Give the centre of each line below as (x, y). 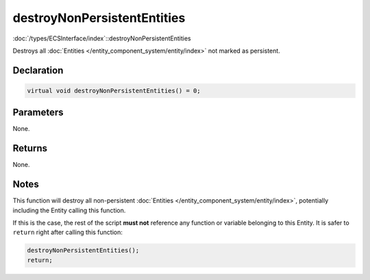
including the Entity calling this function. (69, 210)
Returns (30, 148)
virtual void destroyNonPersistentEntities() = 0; (114, 90)
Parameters (38, 113)
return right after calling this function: (68, 232)
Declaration (38, 70)
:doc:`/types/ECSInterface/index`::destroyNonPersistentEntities (102, 38)
